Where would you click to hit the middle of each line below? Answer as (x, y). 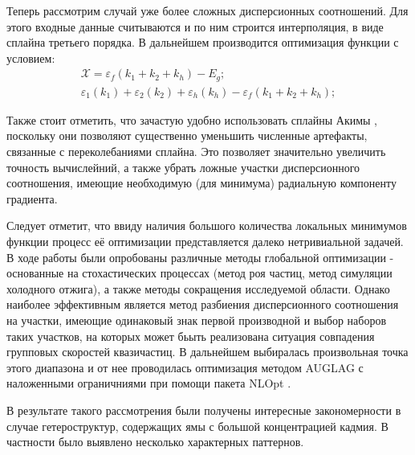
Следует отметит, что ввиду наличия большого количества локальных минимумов (207, 225)
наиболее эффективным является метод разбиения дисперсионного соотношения (203, 304)
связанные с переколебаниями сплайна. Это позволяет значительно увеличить (196, 152)
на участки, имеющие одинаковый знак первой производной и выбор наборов (197, 320)
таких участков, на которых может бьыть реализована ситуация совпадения (191, 336)
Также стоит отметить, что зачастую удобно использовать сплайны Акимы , (192, 119)
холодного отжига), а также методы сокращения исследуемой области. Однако (198, 288)
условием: (31, 57)
